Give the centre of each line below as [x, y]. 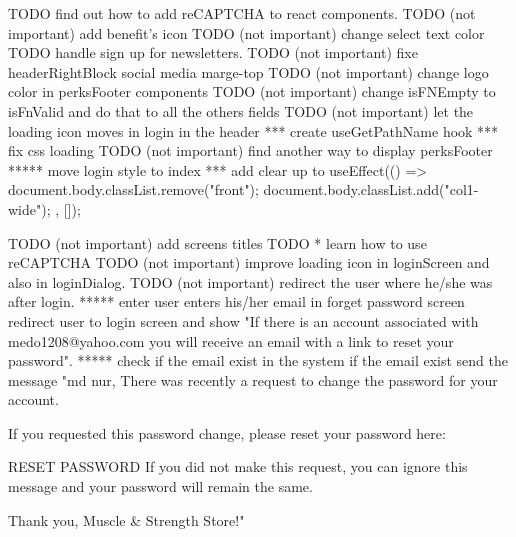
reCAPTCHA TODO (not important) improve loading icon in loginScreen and [249, 262]
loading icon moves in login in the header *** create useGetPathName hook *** [253, 130]
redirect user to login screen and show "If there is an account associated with [243, 320]
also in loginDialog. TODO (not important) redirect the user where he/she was [250, 281]
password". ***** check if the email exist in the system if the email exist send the [258, 360]
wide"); [29, 208]
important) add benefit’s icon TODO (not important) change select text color [246, 32]
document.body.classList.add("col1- [371, 189]
